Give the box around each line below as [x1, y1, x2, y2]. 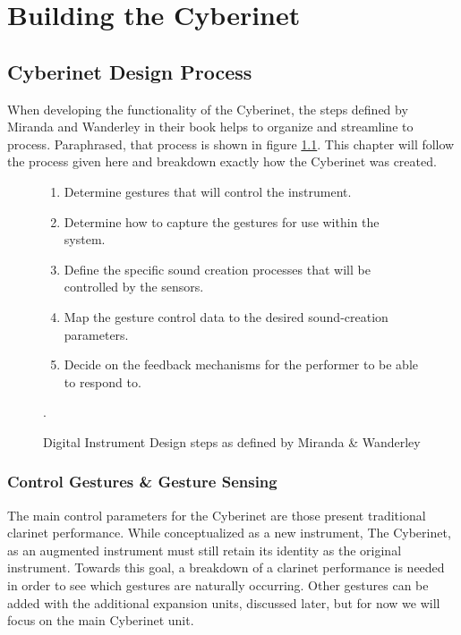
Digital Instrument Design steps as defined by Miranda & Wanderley [43, 432, 421, 451]
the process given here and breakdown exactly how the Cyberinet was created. [7, 152, 437, 171]
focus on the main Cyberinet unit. [7, 611, 194, 630]
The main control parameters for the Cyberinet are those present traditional [7, 505, 426, 524]
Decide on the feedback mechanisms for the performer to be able [64, 355, 418, 374]
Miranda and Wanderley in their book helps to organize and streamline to [7, 117, 414, 136]
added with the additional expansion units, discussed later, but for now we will [7, 593, 440, 612]
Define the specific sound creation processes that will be [64, 259, 371, 278]
